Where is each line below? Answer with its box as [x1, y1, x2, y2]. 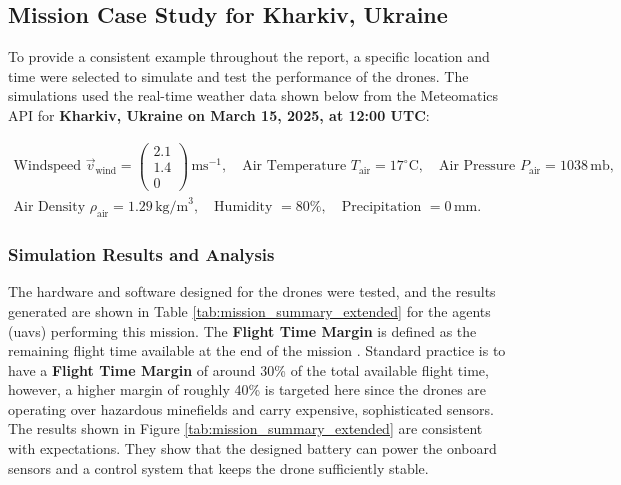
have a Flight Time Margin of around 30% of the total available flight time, [8, 359, 489, 380]
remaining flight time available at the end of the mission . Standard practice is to [8, 340, 506, 361]
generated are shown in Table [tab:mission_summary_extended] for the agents [8, 300, 491, 321]
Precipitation [341, 200, 422, 215]
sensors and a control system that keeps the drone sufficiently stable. [8, 457, 429, 478]
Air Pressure [439, 159, 516, 174]
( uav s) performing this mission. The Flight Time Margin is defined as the [8, 320, 477, 341]
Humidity [214, 200, 273, 215]
